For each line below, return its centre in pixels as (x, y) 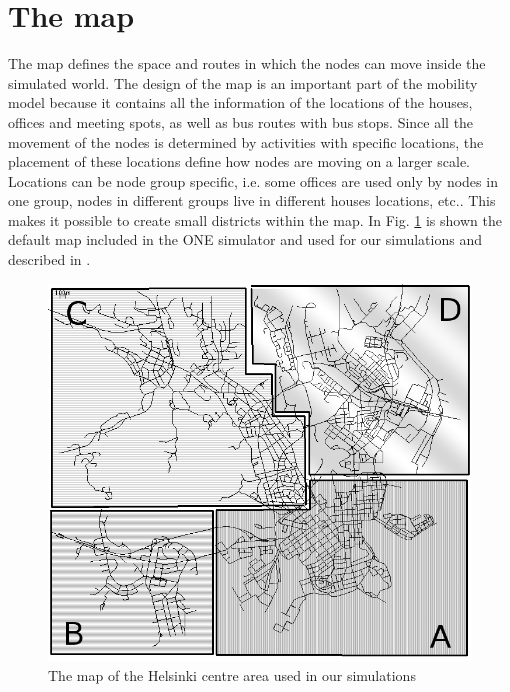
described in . (49, 259)
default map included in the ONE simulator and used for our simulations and (245, 239)
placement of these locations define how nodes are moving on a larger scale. (239, 161)
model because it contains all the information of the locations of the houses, (240, 102)
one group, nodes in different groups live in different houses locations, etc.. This (252, 200)
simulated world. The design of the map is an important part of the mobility (243, 82)
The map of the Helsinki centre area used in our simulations (232, 674)
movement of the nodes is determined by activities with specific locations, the (246, 141)
